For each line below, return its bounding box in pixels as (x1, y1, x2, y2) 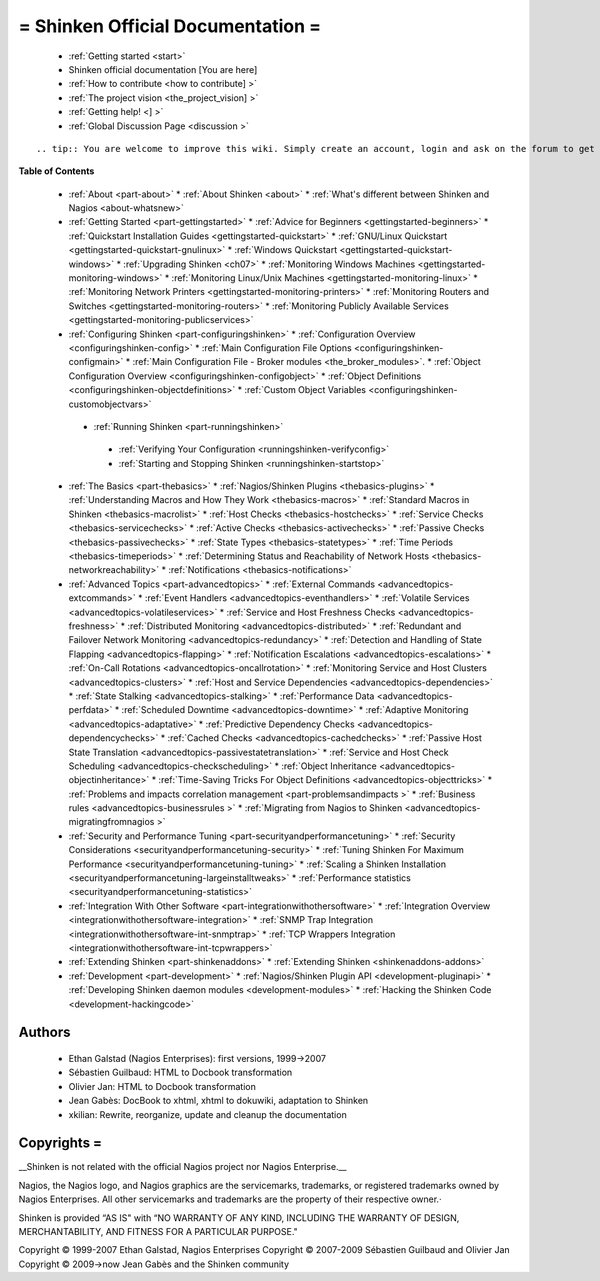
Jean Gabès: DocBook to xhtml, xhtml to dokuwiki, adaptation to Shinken (68, 1095, 369, 1107)
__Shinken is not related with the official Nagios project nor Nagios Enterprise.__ (18, 1161, 347, 1173)
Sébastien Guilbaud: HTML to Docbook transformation (68, 1066, 293, 1079)
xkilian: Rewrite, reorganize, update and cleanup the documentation (68, 1108, 347, 1120)
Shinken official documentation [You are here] (68, 63, 258, 75)
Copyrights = (18, 1135, 103, 1152)
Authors (18, 1024, 71, 1041)
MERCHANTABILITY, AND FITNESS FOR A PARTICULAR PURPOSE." (18, 1225, 299, 1237)
